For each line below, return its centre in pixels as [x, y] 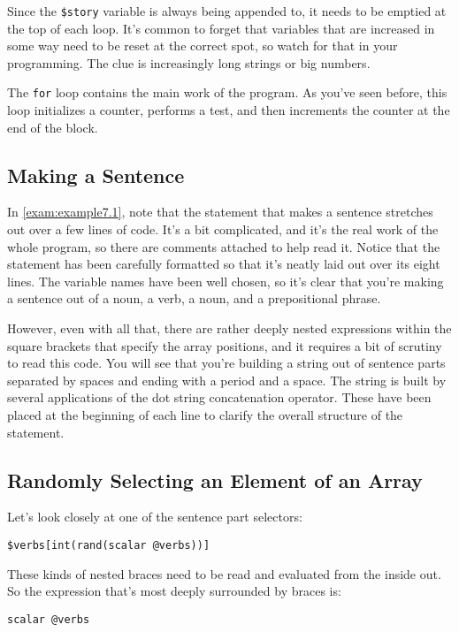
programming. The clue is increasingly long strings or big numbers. [189, 62]
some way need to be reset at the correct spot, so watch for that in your [203, 46]
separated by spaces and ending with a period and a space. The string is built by [227, 380]
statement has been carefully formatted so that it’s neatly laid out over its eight [224, 264]
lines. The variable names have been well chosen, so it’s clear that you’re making [226, 281]
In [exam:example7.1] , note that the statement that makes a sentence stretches [220, 212]
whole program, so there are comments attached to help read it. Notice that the [224, 246]
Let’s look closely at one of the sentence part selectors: [155, 517]
